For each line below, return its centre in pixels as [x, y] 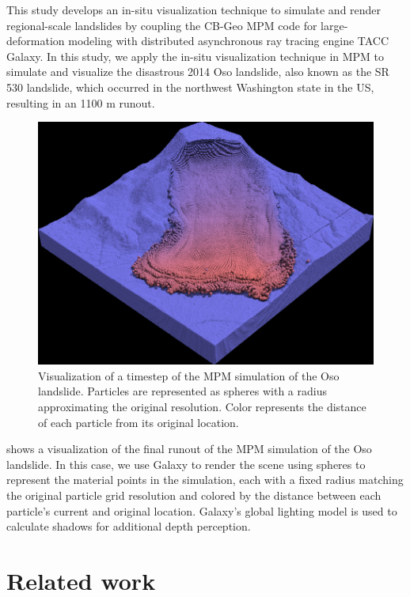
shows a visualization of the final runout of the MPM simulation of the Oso [189, 449]
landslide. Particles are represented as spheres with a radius [182, 391]
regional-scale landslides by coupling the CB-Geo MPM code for [162, 25]
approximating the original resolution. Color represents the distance [202, 407]
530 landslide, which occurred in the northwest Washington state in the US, [190, 87]
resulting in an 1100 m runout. [81, 102]
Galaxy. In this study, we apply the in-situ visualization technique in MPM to [196, 56]
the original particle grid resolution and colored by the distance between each [194, 495]
